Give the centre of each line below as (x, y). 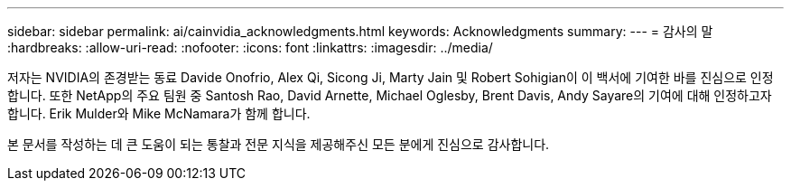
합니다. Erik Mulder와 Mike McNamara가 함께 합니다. (159, 113)
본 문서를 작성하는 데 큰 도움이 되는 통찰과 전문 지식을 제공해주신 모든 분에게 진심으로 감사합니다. (279, 144)
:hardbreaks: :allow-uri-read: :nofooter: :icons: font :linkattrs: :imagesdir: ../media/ (250, 47)
